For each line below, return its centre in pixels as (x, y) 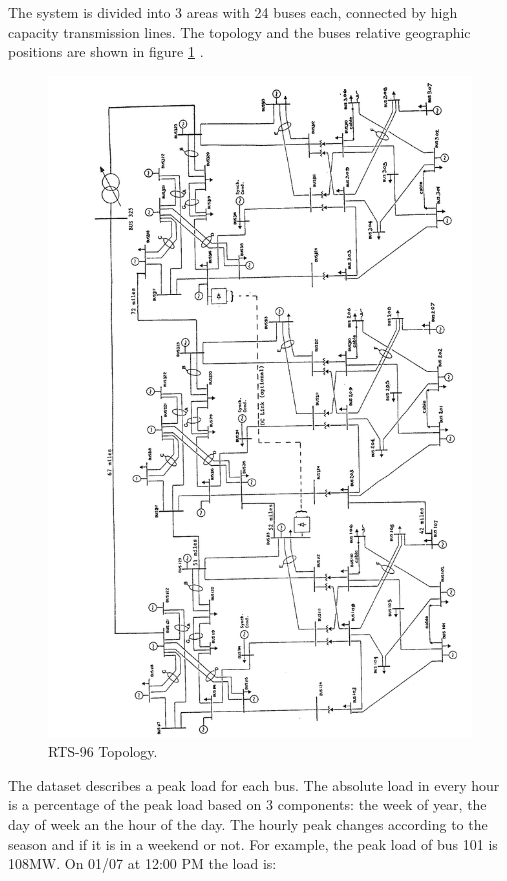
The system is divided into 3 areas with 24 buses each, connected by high (233, 12)
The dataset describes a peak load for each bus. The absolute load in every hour (254, 784)
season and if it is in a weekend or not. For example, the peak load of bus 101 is (253, 843)
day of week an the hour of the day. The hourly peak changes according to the (248, 824)
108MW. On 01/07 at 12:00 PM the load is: (142, 863)
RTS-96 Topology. (103, 751)
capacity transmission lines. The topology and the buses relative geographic (239, 31)
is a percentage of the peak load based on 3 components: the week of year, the (247, 804)
